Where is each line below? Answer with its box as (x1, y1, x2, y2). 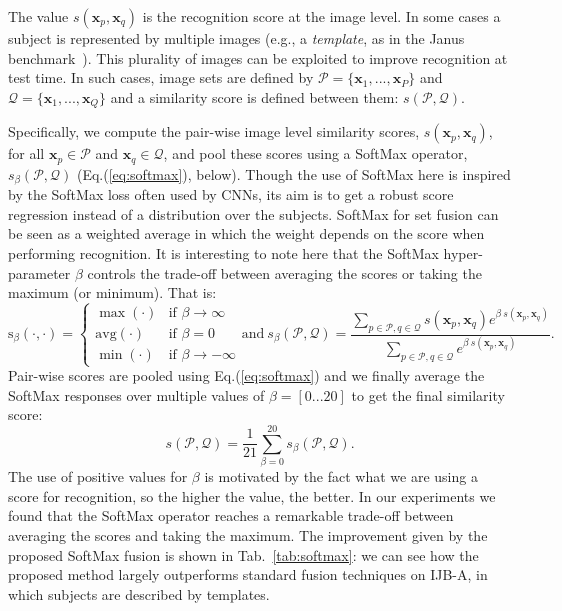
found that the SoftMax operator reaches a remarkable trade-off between (8, 505, 454, 526)
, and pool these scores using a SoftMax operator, (163, 143, 468, 164)
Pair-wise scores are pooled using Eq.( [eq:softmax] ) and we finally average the (8, 365, 485, 386)
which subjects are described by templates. (8, 583, 270, 604)
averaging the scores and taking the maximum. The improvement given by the (8, 524, 488, 545)
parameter (8, 262, 71, 283)
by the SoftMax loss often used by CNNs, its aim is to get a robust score (8, 184, 454, 205)
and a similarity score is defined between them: (110, 86, 399, 107)
